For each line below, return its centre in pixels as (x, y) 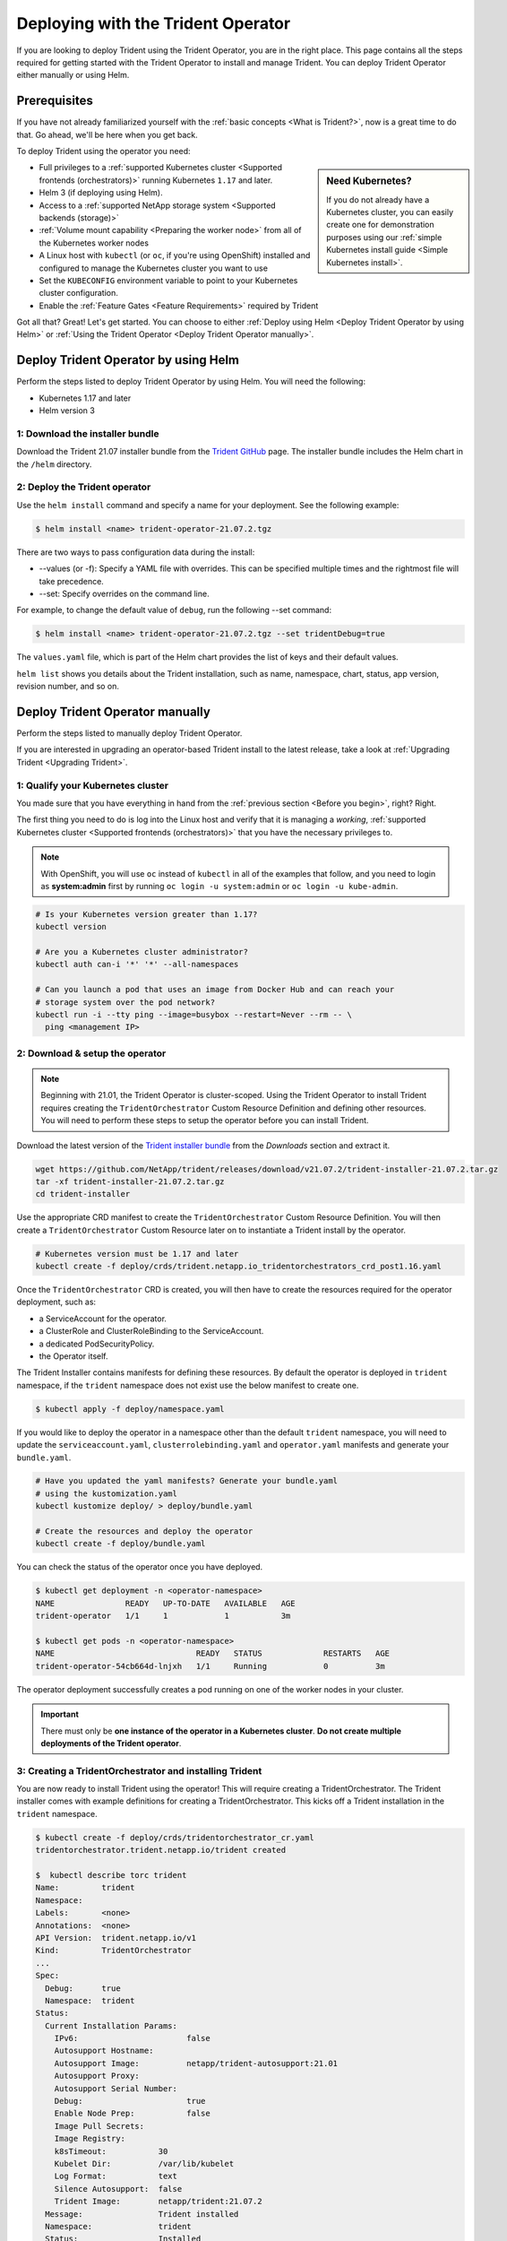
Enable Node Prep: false (132, 2114)
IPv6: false (132, 2038)
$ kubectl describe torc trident (111, 1875)
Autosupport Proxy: (97, 2076)
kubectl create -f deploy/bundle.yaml (120, 1544)
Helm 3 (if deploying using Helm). (101, 193)
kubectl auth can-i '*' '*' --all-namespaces (137, 965)
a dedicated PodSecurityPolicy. (97, 1344)
